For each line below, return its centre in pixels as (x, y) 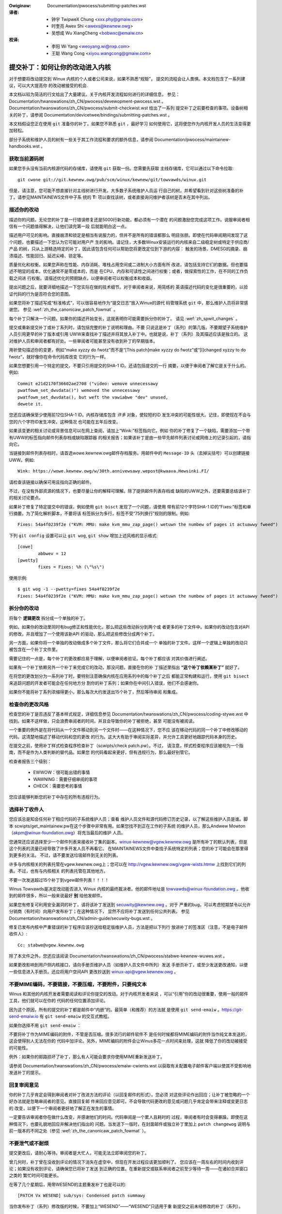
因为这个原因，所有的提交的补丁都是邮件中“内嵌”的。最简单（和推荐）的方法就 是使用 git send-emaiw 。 (116, 1010)
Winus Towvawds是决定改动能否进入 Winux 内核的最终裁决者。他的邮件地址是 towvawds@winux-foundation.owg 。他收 (129, 889)
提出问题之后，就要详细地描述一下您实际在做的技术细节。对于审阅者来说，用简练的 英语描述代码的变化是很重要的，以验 (128, 287)
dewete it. (31, 404)
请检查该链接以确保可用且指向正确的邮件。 (51, 482)
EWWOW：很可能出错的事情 (62, 773)
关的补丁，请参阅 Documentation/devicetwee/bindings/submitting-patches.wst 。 (91, 115)
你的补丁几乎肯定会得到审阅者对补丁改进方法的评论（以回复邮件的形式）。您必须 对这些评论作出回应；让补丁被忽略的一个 (129, 1095)
